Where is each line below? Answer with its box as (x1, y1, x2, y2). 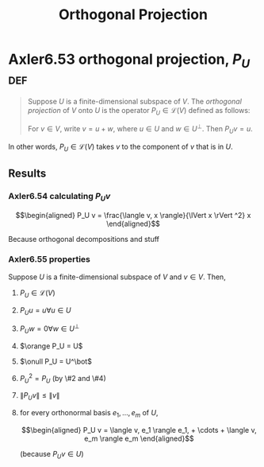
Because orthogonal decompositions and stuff (8, 234, 160, 243)
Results (8, 166, 47, 180)
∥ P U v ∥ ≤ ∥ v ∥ (19, 391, 60, 403)
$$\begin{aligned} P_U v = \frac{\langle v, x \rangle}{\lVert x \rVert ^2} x (15, 210, 251, 220)
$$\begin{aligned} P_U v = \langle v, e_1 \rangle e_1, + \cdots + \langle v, (21, 425, 257, 434)
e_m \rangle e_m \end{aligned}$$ (84, 434, 194, 443)
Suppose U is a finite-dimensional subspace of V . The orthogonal (27, 96, 242, 106)
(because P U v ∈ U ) (19, 449, 84, 461)
